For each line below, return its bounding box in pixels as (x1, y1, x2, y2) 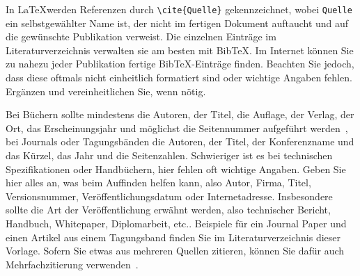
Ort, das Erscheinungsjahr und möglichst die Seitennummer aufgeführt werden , (6, 120, 348, 135)
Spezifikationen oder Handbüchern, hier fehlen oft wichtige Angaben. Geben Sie (6, 161, 346, 176)
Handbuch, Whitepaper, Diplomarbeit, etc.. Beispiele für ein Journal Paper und (6, 216, 347, 230)
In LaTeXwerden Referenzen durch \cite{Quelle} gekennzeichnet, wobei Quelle (6, 2, 352, 16)
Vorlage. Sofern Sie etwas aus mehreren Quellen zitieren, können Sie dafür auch (6, 243, 345, 258)
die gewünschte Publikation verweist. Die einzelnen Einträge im (6, 29, 276, 44)
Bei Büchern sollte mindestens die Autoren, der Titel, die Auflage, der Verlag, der (6, 107, 354, 122)
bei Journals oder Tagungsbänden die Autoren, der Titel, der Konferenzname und (6, 134, 354, 149)
